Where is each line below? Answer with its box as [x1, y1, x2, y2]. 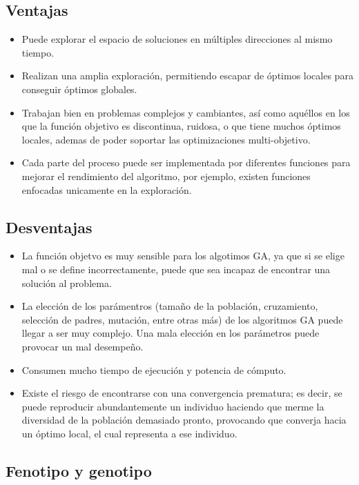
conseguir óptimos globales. [21, 81, 137, 96]
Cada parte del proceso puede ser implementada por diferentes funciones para [21, 155, 351, 170]
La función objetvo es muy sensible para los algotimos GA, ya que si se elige [21, 248, 345, 263]
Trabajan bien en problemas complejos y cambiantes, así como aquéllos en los [21, 105, 350, 119]
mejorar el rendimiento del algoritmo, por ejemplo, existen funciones [21, 168, 311, 183]
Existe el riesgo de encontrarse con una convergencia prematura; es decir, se [21, 386, 342, 400]
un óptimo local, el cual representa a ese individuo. [21, 426, 237, 440]
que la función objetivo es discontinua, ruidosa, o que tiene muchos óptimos [21, 119, 341, 133]
